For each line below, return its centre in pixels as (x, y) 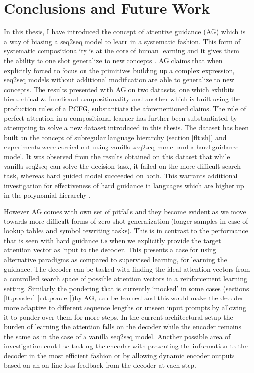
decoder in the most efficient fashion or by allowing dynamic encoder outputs (119, 355)
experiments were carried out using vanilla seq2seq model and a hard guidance (121, 147)
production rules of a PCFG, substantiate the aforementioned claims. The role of (125, 108)
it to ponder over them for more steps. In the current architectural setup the (118, 317)
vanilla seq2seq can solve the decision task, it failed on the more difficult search (123, 166)
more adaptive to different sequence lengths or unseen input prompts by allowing (125, 307)
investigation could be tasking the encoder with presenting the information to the (126, 346)
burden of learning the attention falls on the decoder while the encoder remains (123, 326)
